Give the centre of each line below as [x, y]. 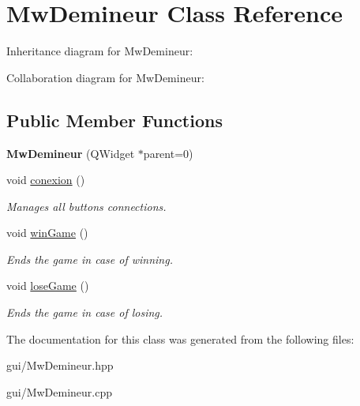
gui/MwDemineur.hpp [60, 365]
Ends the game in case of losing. [85, 312]
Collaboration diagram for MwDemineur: [105, 77]
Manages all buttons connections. [86, 206]
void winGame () [47, 233]
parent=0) [168, 153]
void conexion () [46, 180]
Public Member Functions [114, 120]
